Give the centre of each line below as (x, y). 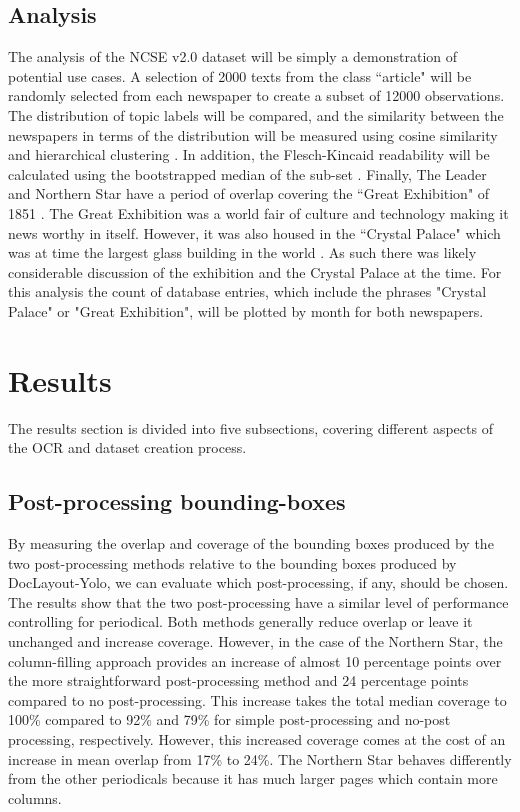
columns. (35, 797)
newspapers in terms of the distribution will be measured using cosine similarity (253, 134)
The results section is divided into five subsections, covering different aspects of (250, 427)
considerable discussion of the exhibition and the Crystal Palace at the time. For (255, 271)
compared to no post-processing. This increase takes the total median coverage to (257, 699)
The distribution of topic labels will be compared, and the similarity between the (256, 114)
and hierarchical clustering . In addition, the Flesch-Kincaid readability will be (249, 154)
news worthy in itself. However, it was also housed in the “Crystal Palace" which (254, 232)
